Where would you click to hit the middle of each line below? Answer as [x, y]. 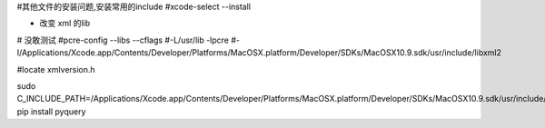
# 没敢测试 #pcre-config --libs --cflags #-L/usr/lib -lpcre [123, 40]
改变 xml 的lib [65, 24]
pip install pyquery [51, 111]
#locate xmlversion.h [56, 69]
